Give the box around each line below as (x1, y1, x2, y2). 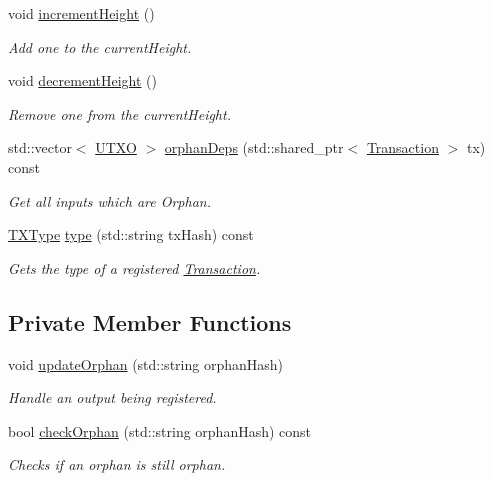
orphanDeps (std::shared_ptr (164, 137, 344, 158)
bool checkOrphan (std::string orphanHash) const (8, 420, 312, 441)
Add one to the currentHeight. (8, 36, 192, 57)
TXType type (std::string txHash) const (8, 224, 254, 245)
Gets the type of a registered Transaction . (8, 257, 261, 278)
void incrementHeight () (8, 3, 155, 23)
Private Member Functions (8, 306, 292, 337)
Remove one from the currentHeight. (8, 103, 231, 124)
